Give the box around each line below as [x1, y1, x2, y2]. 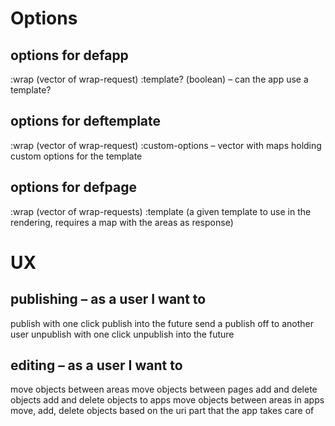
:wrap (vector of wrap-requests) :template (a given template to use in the [10, 205, 312, 217]
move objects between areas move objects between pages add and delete [10, 383, 318, 396]
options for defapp [10, 47, 129, 64]
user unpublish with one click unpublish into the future [10, 328, 235, 340]
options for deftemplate [10, 113, 162, 130]
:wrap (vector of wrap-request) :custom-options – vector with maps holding [10, 139, 322, 151]
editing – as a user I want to [10, 357, 183, 374]
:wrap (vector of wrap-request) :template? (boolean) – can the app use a [10, 73, 309, 85]
